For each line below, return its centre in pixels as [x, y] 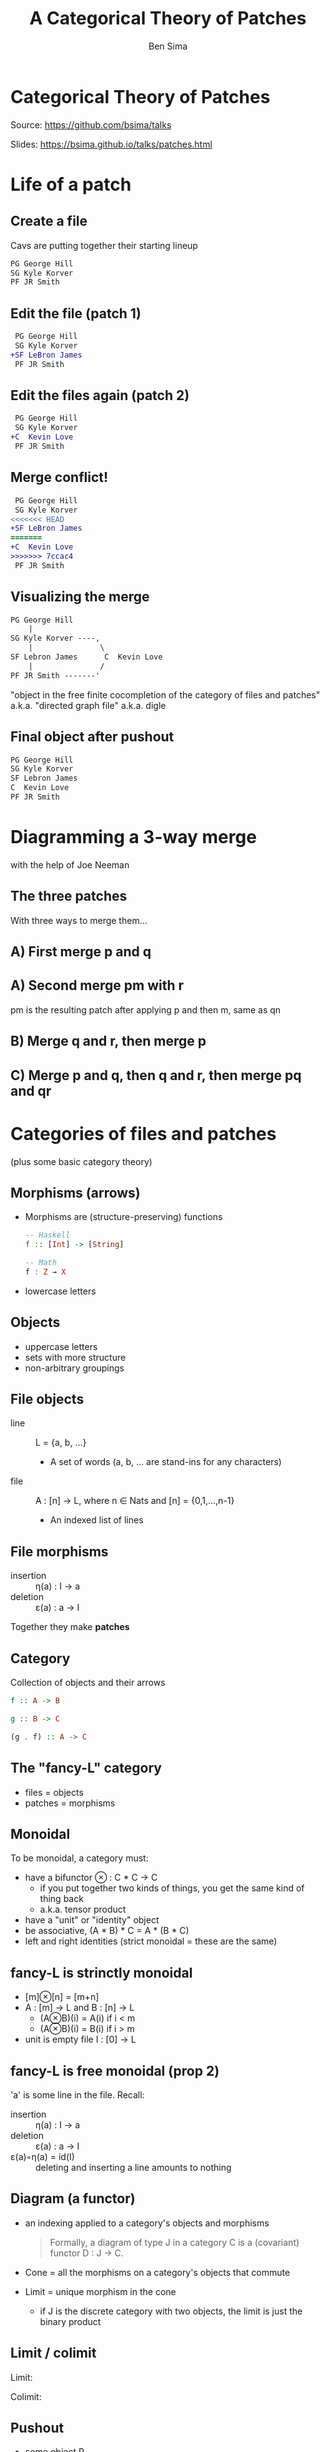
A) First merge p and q [81, 952]
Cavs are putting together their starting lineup [104, 245]
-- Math [40, 1263]
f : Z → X [45, 1272]
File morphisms [59, 1551]
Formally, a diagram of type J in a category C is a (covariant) [174, 2242]
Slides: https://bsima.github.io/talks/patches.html [111, 144]
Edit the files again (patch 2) [100, 395]
